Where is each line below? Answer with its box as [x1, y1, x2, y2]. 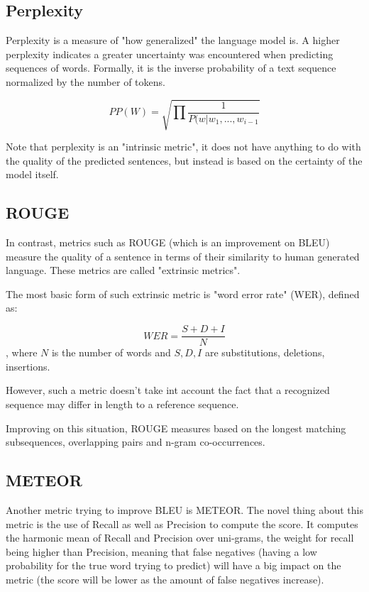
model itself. [6, 167, 59, 182]
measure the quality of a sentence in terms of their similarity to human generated [6, 248, 360, 263]
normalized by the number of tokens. [6, 74, 165, 89]
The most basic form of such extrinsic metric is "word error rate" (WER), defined [6, 286, 360, 301]
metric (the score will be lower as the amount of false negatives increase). [6, 571, 324, 586]
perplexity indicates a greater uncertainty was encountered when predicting [6, 46, 334, 61]
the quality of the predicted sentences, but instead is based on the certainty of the [6, 153, 363, 168]
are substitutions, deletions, [204, 345, 325, 360]
